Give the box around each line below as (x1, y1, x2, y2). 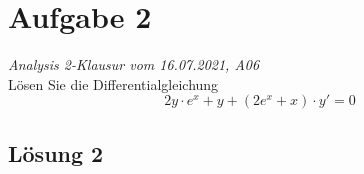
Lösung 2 (8, 137, 104, 168)
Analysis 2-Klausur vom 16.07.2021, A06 (8, 54, 260, 75)
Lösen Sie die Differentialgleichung (8, 73, 219, 94)
